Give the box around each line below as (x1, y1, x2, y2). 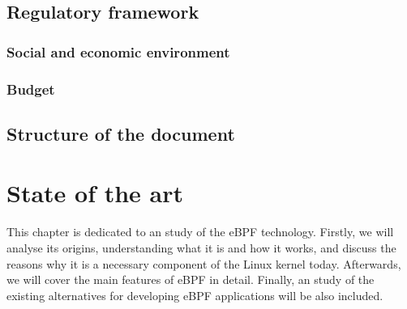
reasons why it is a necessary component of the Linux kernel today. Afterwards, (6, 255, 401, 272)
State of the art (6, 176, 184, 210)
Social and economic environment (6, 41, 230, 61)
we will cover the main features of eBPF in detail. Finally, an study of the (6, 271, 375, 288)
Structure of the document (6, 121, 235, 146)
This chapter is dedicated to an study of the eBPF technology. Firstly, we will (6, 223, 394, 240)
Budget (6, 78, 55, 99)
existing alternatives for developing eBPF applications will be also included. (6, 286, 383, 303)
